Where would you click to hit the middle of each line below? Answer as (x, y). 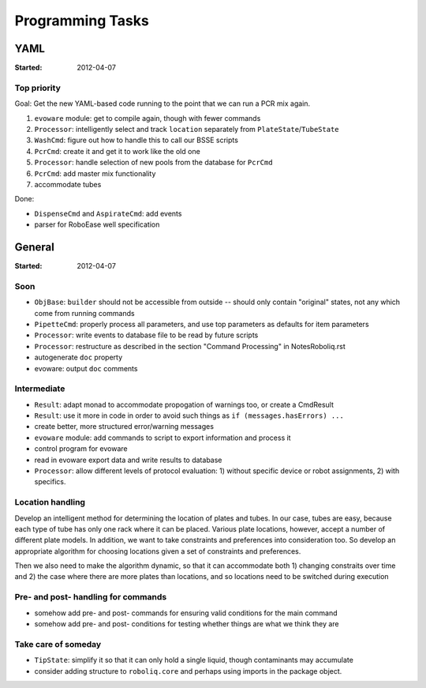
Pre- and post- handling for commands (91, 597)
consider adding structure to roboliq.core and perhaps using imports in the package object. (188, 671)
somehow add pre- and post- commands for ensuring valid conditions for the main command (186, 613)
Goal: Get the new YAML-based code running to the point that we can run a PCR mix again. (163, 103)
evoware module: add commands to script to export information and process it (163, 438)
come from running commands (84, 313)
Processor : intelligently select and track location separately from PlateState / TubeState (187, 129)
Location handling (50, 502)
